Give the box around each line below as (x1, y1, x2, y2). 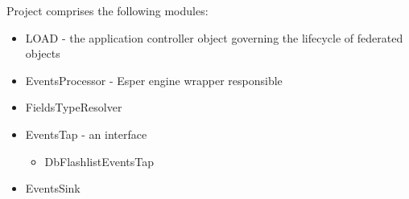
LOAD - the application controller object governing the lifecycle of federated (25, 29, 403, 46)
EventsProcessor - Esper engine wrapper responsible (25, 71, 283, 88)
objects (25, 45, 60, 62)
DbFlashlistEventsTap (44, 152, 154, 169)
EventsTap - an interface (25, 125, 147, 142)
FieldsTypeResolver (25, 99, 122, 116)
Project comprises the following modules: (6, 2, 209, 18)
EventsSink (25, 180, 81, 197)
